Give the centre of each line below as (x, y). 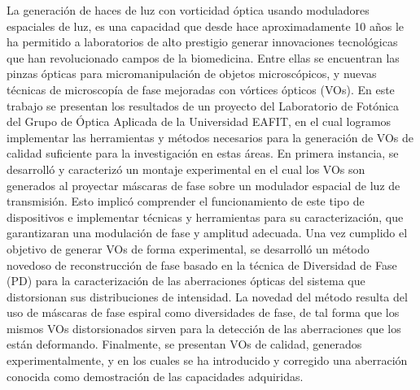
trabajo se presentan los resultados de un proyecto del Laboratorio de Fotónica (203, 105)
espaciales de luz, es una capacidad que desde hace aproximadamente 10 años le (206, 26)
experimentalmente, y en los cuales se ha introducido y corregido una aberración (207, 360)
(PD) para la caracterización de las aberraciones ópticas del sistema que (186, 281)
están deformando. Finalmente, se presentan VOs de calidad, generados (184, 344)
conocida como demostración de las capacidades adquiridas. (155, 376)
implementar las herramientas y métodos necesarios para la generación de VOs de (210, 137)
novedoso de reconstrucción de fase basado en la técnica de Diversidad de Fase (202, 264)
